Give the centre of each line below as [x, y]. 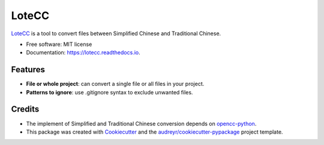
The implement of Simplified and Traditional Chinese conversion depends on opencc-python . [141, 124]
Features [28, 70]
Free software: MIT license [59, 44]
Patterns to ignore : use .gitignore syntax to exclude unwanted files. [109, 92]
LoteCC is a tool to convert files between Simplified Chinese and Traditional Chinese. [116, 33]
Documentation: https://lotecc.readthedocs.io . [83, 53]
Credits [25, 109]
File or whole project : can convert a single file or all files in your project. [115, 84]
